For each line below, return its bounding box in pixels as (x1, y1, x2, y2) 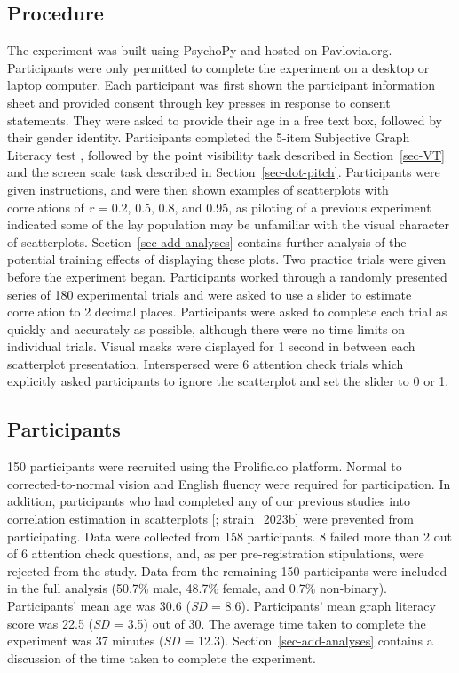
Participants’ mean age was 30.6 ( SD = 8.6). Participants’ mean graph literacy (7, 597, 436, 615)
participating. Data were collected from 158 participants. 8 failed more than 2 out (7, 526, 452, 545)
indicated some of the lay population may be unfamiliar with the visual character (7, 215, 450, 234)
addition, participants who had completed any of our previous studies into (7, 492, 410, 510)
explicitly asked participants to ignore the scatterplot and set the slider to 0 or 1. (7, 372, 449, 390)
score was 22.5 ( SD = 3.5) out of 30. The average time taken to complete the (7, 613, 426, 632)
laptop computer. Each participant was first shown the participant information (7, 76, 436, 94)
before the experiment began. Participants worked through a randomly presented (7, 267, 447, 285)
